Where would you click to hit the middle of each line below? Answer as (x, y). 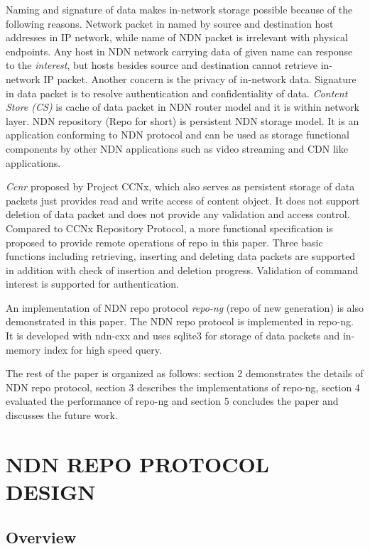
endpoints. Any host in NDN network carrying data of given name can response (179, 51)
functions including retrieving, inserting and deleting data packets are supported (181, 256)
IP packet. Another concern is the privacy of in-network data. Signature (200, 78)
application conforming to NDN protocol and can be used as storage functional (178, 135)
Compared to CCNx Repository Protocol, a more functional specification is (169, 228)
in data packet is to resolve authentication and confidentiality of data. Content (177, 93)
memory (23, 349)
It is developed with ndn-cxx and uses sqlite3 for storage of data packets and (173, 336)
